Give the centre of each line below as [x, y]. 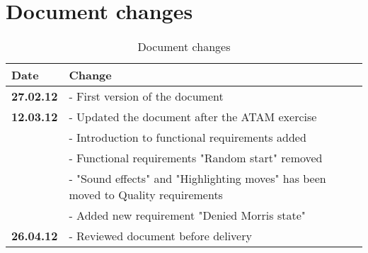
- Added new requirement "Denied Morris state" [187, 215]
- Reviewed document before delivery [160, 236]
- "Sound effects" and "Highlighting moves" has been [197, 179]
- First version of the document [146, 96]
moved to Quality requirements [146, 195]
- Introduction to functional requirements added [188, 137]
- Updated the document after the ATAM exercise [193, 117]
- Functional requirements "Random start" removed [196, 158]
